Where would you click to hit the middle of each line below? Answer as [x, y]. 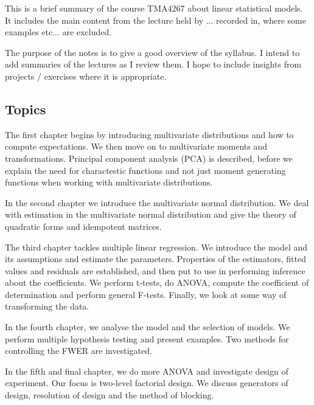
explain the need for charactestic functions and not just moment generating [145, 170]
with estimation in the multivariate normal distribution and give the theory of [151, 214]
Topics [26, 109]
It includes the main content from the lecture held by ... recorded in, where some [155, 20]
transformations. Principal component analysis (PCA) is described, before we [149, 158]
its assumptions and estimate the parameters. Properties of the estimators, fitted [155, 259]
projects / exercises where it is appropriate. [86, 76]
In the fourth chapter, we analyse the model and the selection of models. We [148, 327]
